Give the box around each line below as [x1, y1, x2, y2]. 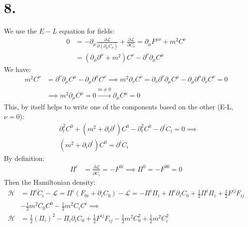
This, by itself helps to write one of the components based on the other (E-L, [4, 102, 233, 112]
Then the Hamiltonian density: [4, 177, 96, 187]
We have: [4, 64, 31, 74]
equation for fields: [59, 26, 115, 36]
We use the [4, 26, 37, 36]
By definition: [4, 153, 45, 163]
